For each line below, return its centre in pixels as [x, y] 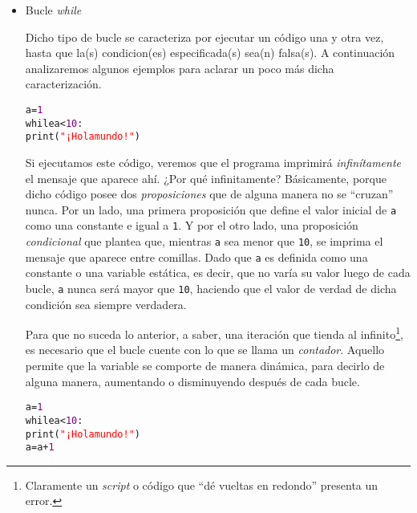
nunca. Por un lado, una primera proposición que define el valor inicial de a [211, 209]
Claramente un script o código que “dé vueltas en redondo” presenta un [202, 484]
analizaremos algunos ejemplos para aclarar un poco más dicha [180, 68]
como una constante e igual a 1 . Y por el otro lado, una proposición [192, 225]
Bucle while [53, 10]
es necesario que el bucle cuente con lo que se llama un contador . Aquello [205, 350]
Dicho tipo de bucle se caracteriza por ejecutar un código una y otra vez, [204, 37]
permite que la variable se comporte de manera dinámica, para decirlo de [205, 366]
